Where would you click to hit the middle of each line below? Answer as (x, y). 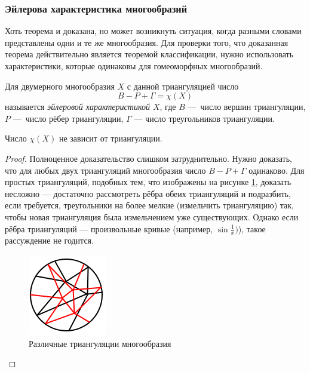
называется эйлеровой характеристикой (77, 107)
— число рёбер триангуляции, (68, 118)
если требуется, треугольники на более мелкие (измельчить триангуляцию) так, (149, 205)
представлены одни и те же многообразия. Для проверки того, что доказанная (147, 42)
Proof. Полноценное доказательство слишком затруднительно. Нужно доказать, (148, 158)
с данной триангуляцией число (183, 86)
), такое (252, 228)
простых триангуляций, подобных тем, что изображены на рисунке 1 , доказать (148, 182)
